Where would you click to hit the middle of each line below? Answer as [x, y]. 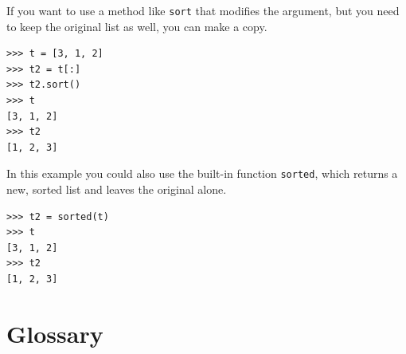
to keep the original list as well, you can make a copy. [137, 26]
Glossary [55, 333]
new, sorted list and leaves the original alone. [117, 189]
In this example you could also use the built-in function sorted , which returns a [202, 173]
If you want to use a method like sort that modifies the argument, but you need [203, 10]
